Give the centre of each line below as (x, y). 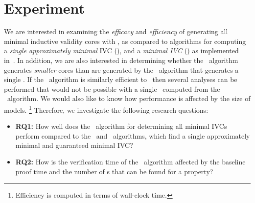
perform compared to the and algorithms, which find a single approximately (133, 135)
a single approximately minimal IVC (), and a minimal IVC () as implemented (121, 51)
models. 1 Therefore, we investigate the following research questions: (106, 109)
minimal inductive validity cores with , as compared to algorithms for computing (125, 41)
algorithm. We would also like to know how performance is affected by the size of (129, 98)
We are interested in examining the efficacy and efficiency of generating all (116, 31)
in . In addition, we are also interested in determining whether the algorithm (121, 60)
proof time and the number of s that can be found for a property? (114, 171)
